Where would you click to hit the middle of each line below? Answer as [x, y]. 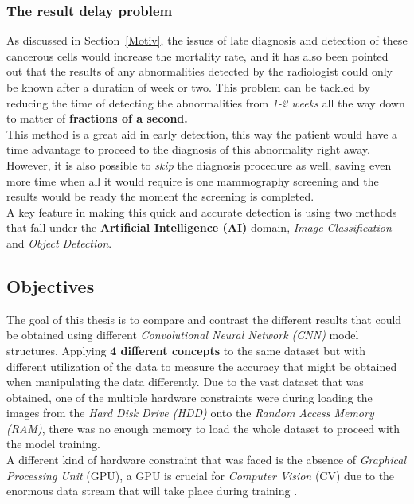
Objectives [51, 285]
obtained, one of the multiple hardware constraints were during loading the [189, 397]
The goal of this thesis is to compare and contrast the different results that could [204, 319]
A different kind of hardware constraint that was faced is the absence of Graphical [207, 460]
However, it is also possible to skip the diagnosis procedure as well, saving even [199, 164]
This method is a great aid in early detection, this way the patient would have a [202, 133]
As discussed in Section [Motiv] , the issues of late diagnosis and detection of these [207, 40]
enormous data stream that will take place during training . [152, 491]
